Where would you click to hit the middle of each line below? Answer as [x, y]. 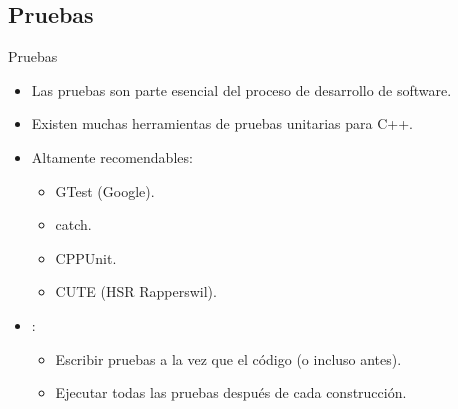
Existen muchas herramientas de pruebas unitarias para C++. [222, 123]
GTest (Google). [105, 190]
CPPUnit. [86, 257]
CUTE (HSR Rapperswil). [136, 291]
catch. [73, 224]
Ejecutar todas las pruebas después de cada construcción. [231, 392]
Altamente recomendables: [112, 156]
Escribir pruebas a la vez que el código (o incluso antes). [228, 358]
